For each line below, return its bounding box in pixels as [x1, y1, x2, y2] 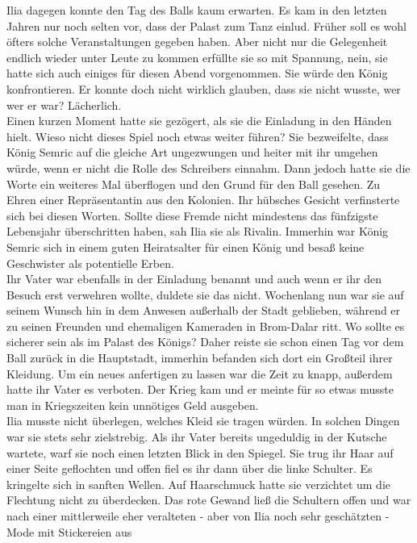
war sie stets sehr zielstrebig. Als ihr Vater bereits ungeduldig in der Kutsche [6, 428, 387, 445]
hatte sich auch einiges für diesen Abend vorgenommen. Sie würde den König [6, 65, 388, 81]
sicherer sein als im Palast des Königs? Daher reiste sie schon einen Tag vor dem [6, 333, 404, 350]
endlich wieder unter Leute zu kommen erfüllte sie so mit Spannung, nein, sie [6, 48, 388, 65]
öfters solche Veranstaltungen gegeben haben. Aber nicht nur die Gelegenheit [6, 33, 388, 50]
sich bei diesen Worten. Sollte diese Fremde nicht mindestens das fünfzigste [6, 207, 378, 223]
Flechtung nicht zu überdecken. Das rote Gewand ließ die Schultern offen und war [6, 491, 411, 508]
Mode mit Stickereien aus [6, 523, 132, 540]
